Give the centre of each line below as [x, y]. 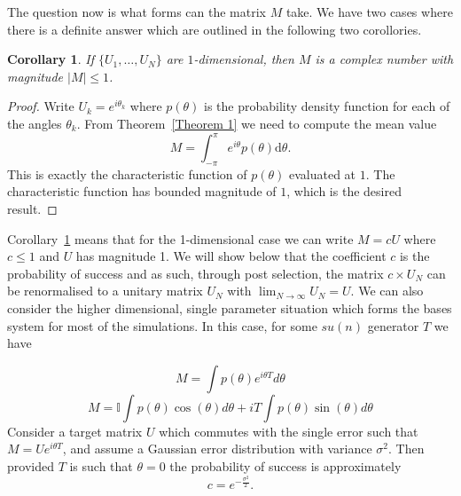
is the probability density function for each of [327, 106]
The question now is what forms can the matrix [137, 12]
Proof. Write [41, 106]
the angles [35, 123]
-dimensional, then [244, 59]
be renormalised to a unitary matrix [105, 291]
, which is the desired [344, 191]
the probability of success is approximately [285, 465]
